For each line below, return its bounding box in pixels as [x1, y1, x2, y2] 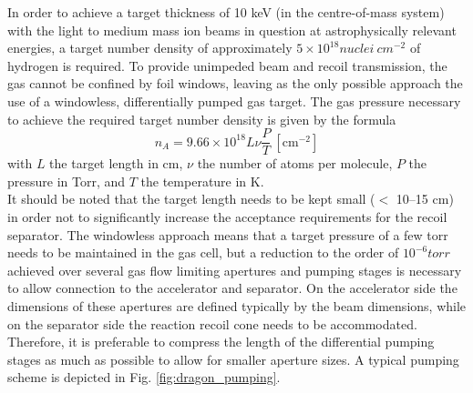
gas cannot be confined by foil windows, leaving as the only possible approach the [7, 74, 463, 93]
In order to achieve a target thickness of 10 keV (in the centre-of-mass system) [7, 3, 445, 21]
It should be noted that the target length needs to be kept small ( [7, 189, 375, 208]
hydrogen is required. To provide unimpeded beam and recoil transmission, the [7, 55, 447, 75]
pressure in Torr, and [7, 171, 126, 190]
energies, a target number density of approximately [7, 38, 293, 57]
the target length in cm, [49, 154, 183, 173]
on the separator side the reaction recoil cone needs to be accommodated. [7, 314, 417, 333]
